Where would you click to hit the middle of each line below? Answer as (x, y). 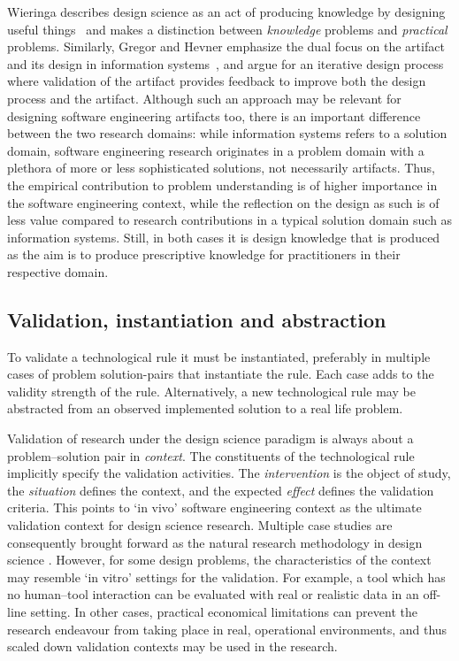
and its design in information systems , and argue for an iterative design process (226, 63)
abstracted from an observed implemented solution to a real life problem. (205, 408)
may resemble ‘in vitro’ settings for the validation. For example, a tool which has (226, 576)
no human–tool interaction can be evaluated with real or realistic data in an (213, 594)
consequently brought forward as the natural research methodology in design (215, 542)
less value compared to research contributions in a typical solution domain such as (230, 220)
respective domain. (58, 271)
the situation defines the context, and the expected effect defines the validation (221, 490)
